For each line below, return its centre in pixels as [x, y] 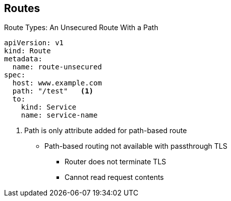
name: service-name [59, 115]
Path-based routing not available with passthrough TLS [136, 146]
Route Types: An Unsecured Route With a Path [81, 28]
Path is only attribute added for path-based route [106, 131]
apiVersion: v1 [34, 43]
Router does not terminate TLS [115, 162]
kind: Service [49, 107]
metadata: [23, 59]
